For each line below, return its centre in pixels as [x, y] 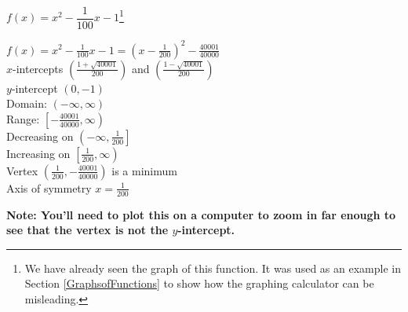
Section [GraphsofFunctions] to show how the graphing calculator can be [199, 283]
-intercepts [38, 68]
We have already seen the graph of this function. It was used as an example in [213, 268]
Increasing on [38, 153]
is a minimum [144, 170]
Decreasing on [40, 136]
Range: [23, 118]
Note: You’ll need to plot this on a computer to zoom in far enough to [201, 214]
